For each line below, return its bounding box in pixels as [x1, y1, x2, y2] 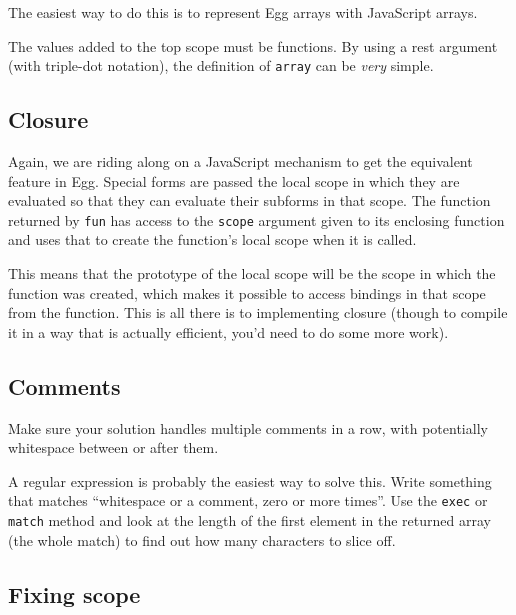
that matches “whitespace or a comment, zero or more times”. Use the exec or [8, 490, 488, 511]
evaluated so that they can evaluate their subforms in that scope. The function [8, 190, 491, 211]
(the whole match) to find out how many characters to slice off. [8, 529, 396, 550]
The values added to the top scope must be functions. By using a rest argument [8, 35, 498, 56]
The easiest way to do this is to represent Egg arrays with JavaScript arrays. [8, 2, 478, 22]
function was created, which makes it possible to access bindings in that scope [8, 282, 486, 303]
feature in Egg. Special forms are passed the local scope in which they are [8, 170, 460, 191]
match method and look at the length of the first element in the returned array [8, 510, 491, 531]
